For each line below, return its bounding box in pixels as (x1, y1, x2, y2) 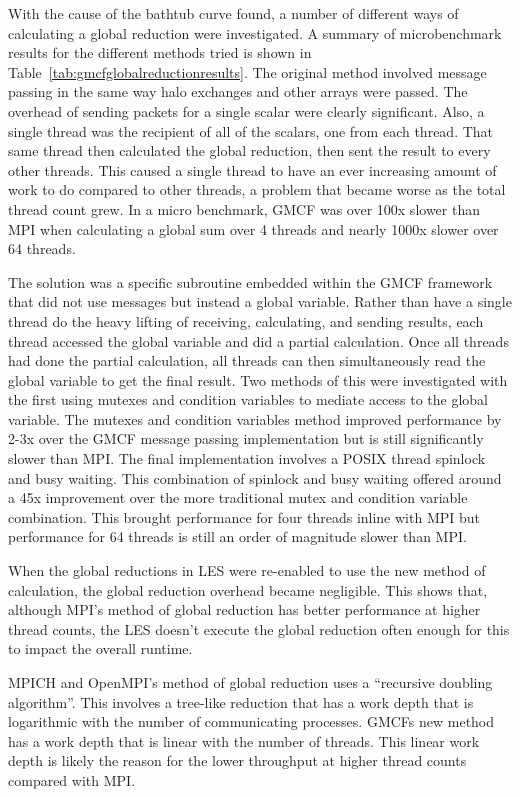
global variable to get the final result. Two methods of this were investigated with (8, 369, 508, 390)
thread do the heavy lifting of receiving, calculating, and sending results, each (8, 310, 484, 331)
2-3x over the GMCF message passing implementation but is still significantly (8, 428, 484, 449)
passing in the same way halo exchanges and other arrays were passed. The (8, 81, 468, 102)
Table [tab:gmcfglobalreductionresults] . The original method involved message (8, 61, 487, 82)
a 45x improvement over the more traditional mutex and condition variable (8, 487, 468, 508)
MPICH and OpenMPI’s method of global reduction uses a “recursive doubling (8, 672, 493, 692)
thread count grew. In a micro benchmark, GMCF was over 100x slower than (8, 198, 480, 219)
